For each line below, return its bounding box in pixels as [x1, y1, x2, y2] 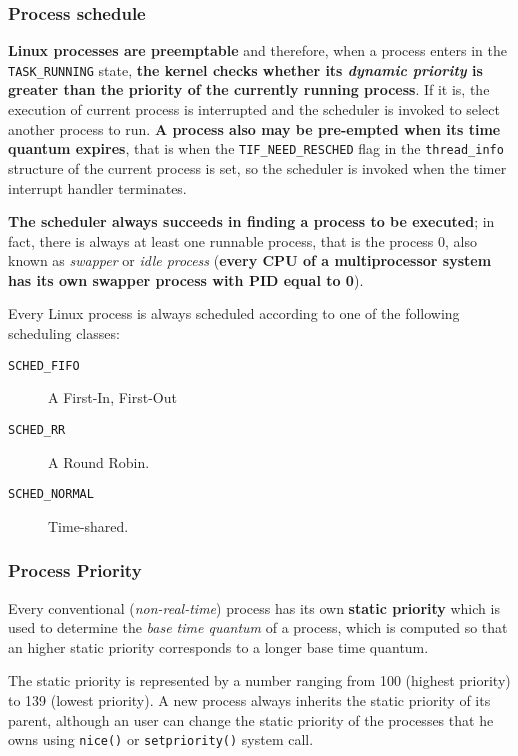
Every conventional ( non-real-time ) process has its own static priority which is [8, 597, 500, 618]
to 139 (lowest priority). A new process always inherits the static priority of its [8, 690, 491, 710]
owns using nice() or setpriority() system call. [8, 729, 314, 750]
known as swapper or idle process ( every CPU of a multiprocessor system [8, 250, 492, 271]
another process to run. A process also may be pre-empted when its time [8, 118, 501, 139]
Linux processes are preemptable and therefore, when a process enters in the [8, 40, 507, 61]
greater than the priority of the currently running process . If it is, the [8, 79, 490, 100]
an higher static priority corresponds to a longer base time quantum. [8, 636, 429, 657]
